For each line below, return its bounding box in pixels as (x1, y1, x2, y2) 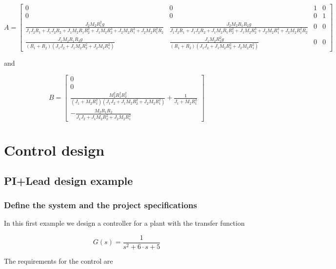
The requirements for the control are (4, 255, 113, 266)
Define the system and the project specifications (4, 198, 197, 211)
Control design (4, 140, 105, 160)
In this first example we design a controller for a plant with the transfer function (4, 217, 245, 228)
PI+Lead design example (4, 173, 133, 188)
